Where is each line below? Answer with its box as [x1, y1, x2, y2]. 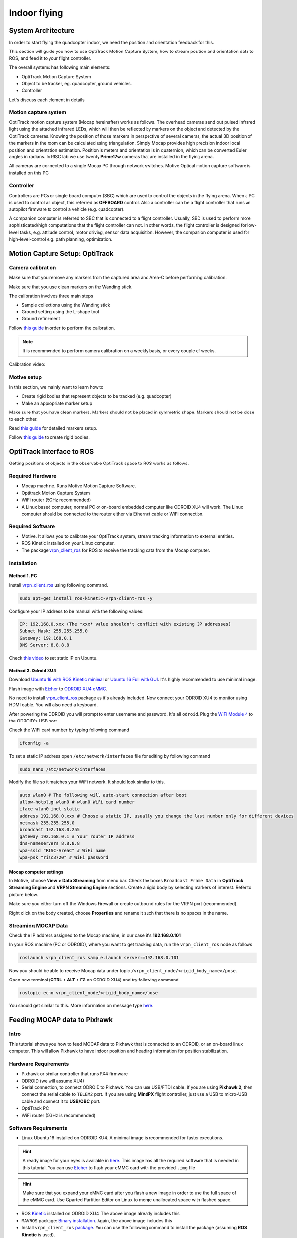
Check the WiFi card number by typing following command [9, 727, 130, 733]
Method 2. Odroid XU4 [9, 668, 56, 673]
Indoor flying [9, 7, 63, 18]
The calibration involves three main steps [9, 293, 94, 299]
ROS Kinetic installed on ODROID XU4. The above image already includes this [21, 1211, 180, 1217]
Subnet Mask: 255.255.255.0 [19, 628, 88, 634]
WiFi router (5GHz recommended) [21, 497, 91, 503]
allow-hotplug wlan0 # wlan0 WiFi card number [19, 799, 135, 805]
